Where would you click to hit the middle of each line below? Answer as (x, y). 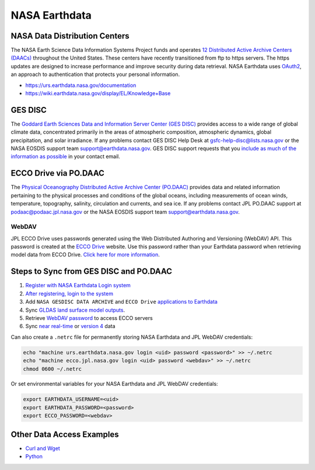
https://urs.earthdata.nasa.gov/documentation (81, 85)
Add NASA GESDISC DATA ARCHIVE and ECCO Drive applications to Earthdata (122, 302)
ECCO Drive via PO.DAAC (58, 173)
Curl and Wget (43, 448)
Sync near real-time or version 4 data (71, 326)
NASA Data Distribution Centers (70, 36)
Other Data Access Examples (65, 434)
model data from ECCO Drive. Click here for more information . (85, 255)
